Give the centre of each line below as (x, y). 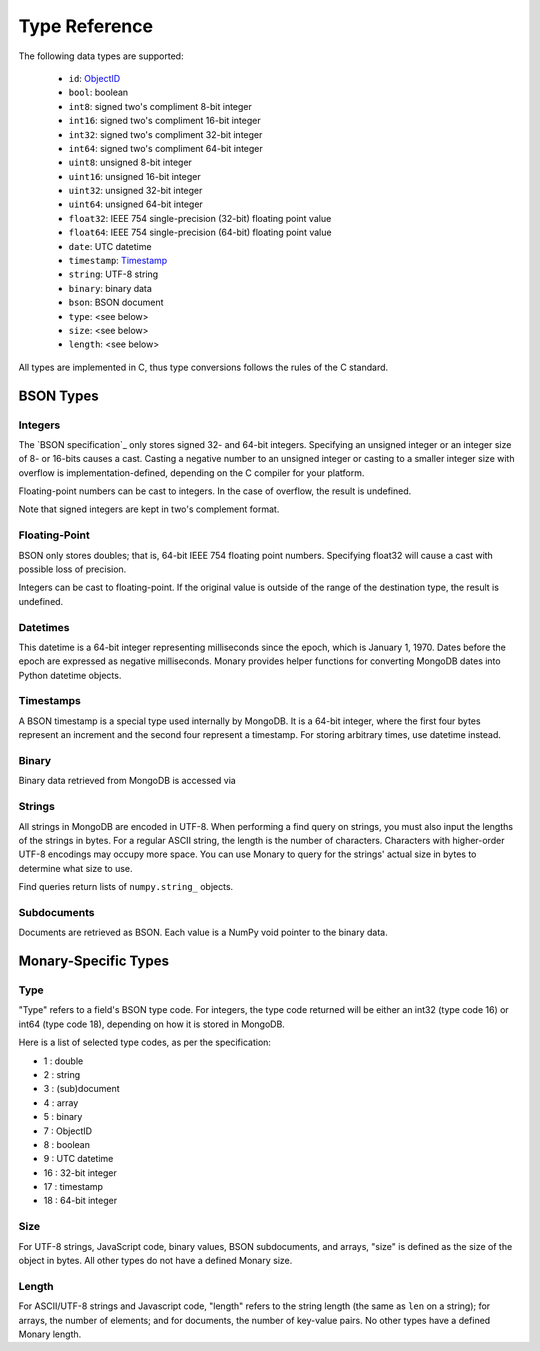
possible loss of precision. (72, 569)
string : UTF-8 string (113, 274)
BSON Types (58, 395)
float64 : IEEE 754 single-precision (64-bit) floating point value (200, 232)
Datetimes (44, 627)
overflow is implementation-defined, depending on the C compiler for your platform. (191, 472)
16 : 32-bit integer (80, 1172)
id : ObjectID (94, 78)
